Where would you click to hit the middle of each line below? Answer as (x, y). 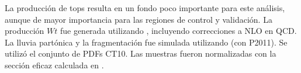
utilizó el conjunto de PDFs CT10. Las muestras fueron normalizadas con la (141, 53)
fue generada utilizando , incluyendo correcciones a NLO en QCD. (178, 31)
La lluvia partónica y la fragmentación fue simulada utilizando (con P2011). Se (146, 42)
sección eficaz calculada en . (54, 65)
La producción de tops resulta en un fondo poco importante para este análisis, (145, 8)
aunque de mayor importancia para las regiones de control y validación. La (139, 19)
